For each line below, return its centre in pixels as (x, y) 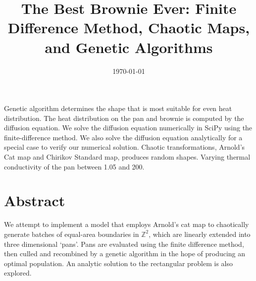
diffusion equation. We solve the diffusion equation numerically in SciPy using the (128, 128)
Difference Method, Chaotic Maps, (129, 28)
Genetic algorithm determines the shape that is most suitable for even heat (118, 108)
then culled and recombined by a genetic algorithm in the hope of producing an (125, 253)
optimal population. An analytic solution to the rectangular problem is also (119, 263)
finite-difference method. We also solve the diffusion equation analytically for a (123, 137)
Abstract (35, 200)
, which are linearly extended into (200, 234)
